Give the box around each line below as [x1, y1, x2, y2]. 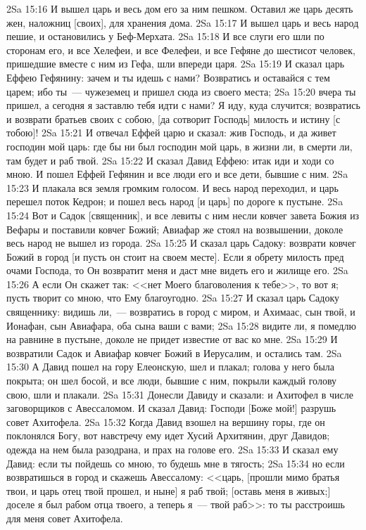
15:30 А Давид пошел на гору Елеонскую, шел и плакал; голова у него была [6, 359, 335, 374]
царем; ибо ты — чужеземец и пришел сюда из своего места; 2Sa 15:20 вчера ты [6, 84, 356, 98]
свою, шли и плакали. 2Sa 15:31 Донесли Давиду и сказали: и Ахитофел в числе [6, 387, 353, 401]
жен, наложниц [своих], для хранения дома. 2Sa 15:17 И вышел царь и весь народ [6, 15, 359, 30]
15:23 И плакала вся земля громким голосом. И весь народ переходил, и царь [6, 180, 339, 195]
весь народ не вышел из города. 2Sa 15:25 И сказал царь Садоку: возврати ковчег [6, 235, 356, 250]
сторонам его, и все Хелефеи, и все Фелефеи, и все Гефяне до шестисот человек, [6, 42, 355, 57]
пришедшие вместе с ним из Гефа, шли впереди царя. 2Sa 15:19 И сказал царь [6, 56, 345, 71]
